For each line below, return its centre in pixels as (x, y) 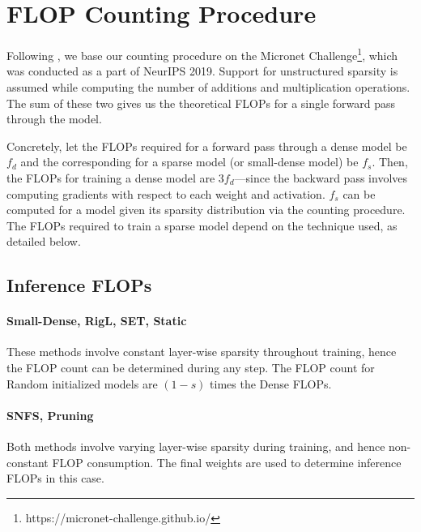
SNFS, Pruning (50, 415)
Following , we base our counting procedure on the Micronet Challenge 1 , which (202, 54)
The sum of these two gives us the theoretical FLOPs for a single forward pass (201, 103)
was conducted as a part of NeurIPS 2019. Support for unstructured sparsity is (202, 71)
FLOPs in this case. (55, 478)
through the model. (54, 119)
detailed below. (44, 241)
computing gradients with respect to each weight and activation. (166, 193)
